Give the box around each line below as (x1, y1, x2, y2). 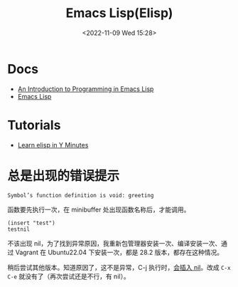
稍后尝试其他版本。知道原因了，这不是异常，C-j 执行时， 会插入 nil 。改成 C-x (7, 263, 231, 272)
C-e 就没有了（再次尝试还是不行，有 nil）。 (7, 272, 130, 281)
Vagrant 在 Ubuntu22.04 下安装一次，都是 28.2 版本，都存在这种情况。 (15, 248, 224, 257)
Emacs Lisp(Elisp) (65, 5, 173, 21)
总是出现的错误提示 (7, 167, 120, 184)
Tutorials (7, 117, 61, 133)
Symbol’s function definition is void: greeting (7, 192, 154, 199)
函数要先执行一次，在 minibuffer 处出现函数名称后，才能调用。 (7, 205, 190, 214)
